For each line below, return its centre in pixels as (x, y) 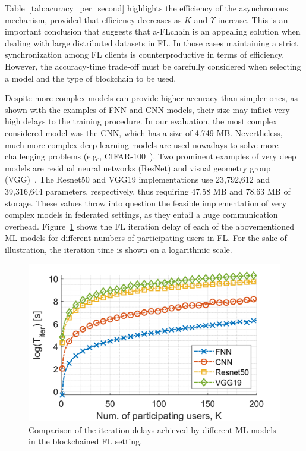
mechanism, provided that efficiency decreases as (93, 19)
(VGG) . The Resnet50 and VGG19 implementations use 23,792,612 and (138, 179)
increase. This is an (253, 19)
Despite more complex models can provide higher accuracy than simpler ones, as (152, 98)
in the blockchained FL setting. (86, 441)
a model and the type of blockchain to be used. (91, 78)
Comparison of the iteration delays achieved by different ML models (152, 429)
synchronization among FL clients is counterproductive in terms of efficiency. (145, 54)
